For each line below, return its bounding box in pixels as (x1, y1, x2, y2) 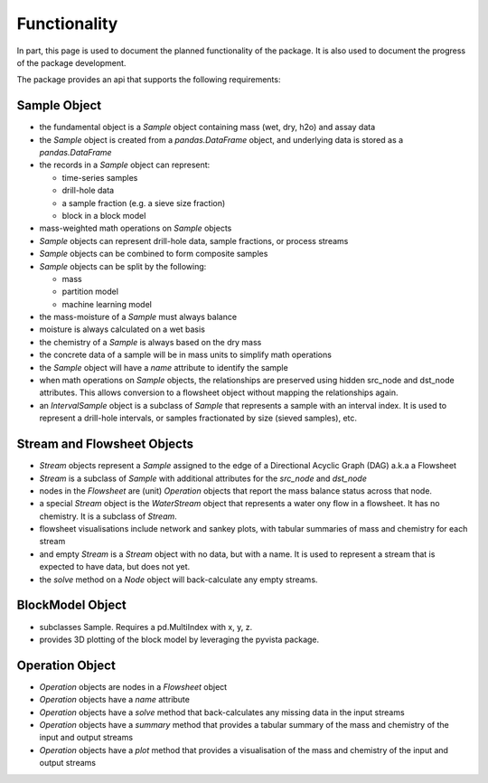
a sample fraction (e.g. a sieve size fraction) (61, 197, 226, 208)
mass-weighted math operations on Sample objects (39, 222, 232, 234)
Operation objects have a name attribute (39, 694, 190, 705)
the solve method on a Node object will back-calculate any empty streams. (39, 574, 318, 585)
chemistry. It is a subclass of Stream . (39, 511, 178, 522)
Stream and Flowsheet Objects (16, 437, 194, 452)
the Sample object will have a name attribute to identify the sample (39, 362, 288, 373)
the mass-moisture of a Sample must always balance (39, 312, 238, 323)
